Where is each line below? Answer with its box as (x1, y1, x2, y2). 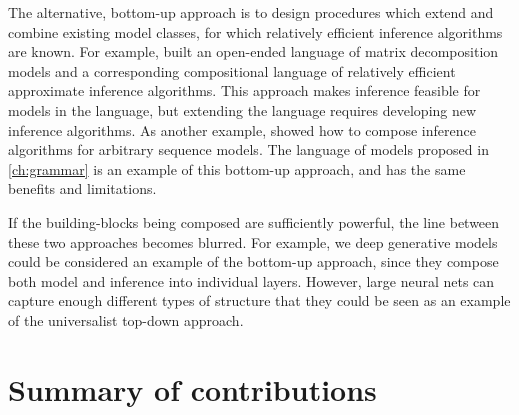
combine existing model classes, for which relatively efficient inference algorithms (8, 21, 503, 42)
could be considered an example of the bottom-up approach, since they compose (8, 251, 499, 272)
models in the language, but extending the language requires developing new (8, 99, 477, 120)
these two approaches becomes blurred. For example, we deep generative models (8, 231, 498, 252)
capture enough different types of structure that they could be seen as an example (8, 290, 511, 311)
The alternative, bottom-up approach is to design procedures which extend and (8, 2, 494, 22)
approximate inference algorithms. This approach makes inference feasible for (8, 80, 481, 101)
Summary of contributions (8, 368, 377, 409)
